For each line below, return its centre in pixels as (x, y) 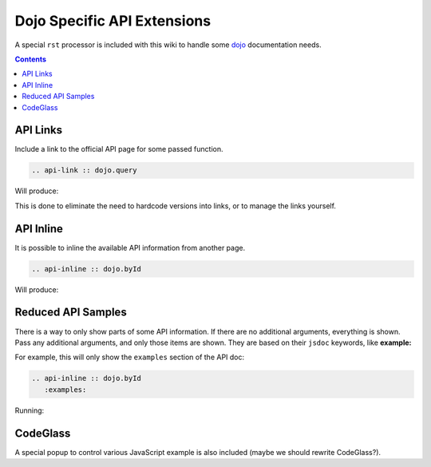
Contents (31, 59)
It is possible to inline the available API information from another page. (130, 247)
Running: (30, 410)
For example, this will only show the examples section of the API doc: (130, 357)
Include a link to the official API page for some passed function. (119, 149)
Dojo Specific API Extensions (113, 21)
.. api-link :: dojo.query (84, 170)
